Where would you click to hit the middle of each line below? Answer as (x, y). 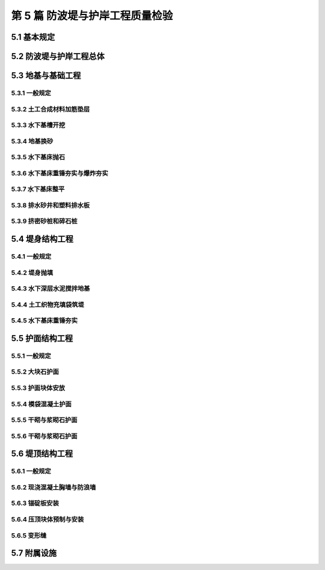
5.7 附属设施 (34, 553)
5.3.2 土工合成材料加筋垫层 (51, 109)
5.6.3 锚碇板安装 (35, 503)
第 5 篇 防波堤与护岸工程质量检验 (92, 16)
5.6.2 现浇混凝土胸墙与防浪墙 (54, 487)
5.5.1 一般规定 (31, 355)
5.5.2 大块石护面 (35, 372)
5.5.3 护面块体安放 (38, 388)
